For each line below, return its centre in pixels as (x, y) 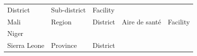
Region (61, 21)
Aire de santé (141, 21)
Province (64, 45)
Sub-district (68, 9)
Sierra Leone (26, 45)
